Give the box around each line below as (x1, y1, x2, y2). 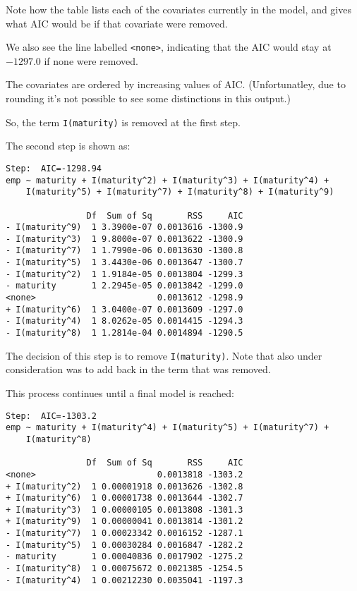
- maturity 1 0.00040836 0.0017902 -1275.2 (6, 552, 243, 562)
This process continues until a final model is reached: (6, 385, 235, 400)
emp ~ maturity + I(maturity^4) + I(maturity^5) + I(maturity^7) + (6, 422, 329, 433)
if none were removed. (44, 53, 138, 68)
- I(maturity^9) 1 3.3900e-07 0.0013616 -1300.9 (6, 222, 243, 233)
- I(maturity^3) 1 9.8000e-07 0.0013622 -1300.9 (6, 233, 243, 244)
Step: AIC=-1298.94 (6, 163, 102, 173)
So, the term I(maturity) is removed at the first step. (6, 114, 241, 129)
